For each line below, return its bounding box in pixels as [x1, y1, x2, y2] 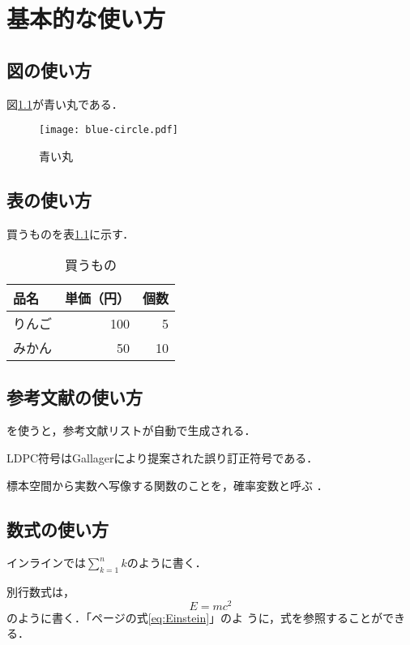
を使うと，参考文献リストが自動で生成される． [6, 422, 256, 439]
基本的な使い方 [6, 2, 166, 35]
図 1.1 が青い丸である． [6, 95, 123, 112]
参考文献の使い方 [6, 384, 143, 409]
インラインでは [6, 554, 86, 571]
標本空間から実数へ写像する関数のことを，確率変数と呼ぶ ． [6, 476, 328, 493]
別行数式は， [6, 583, 75, 600]
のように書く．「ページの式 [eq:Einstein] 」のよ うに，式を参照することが [6, 608, 383, 626]
